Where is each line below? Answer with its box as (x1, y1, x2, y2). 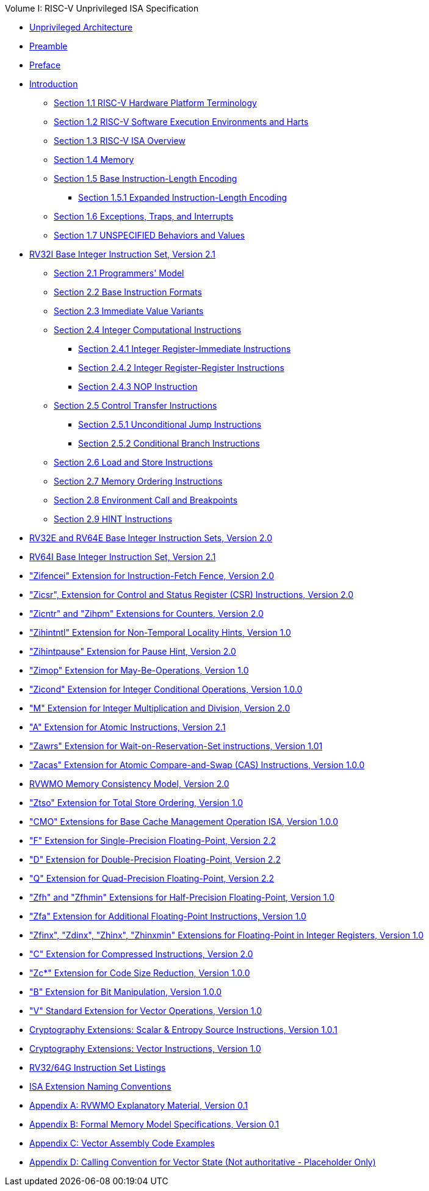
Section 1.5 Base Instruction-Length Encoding (54, 173, 237, 184)
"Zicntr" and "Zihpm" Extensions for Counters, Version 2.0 (29, 608, 264, 619)
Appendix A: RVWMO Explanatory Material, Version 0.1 (29, 1100, 248, 1110)
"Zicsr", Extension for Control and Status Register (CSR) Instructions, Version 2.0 (29, 589, 354, 600)
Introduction (29, 79, 78, 89)
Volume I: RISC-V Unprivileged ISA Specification (5, 3, 199, 13)
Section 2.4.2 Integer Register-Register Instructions (78, 362, 284, 373)
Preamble (29, 41, 68, 51)
